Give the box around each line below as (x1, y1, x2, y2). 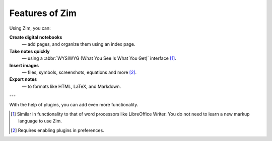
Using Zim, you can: (9, 25, 51, 31)
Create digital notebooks (9, 34, 62, 40)
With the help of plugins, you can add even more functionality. (9, 102, 139, 108)
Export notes (9, 76, 37, 82)
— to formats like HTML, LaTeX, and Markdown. (22, 83, 121, 89)
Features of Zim (9, 8, 77, 19)
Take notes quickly (9, 48, 50, 54)
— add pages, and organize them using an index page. (22, 41, 135, 47)
